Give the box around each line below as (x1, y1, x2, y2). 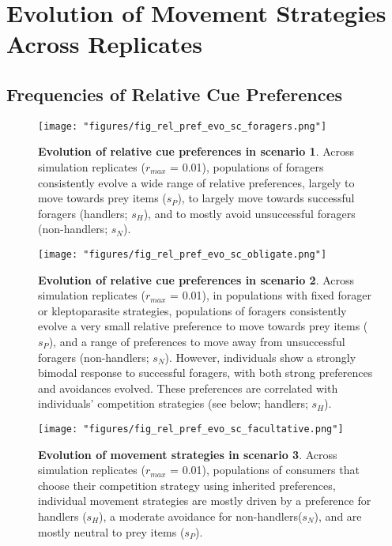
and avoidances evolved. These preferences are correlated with (38, 379, 338, 396)
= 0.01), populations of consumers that (170, 461, 360, 478)
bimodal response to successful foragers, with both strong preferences (38, 364, 373, 381)
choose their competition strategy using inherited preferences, (38, 476, 336, 493)
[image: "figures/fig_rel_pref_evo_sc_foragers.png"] (38, 120, 327, 132)
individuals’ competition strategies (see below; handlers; (38, 395, 308, 412)
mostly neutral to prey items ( (38, 523, 185, 540)
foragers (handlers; (38, 205, 128, 221)
